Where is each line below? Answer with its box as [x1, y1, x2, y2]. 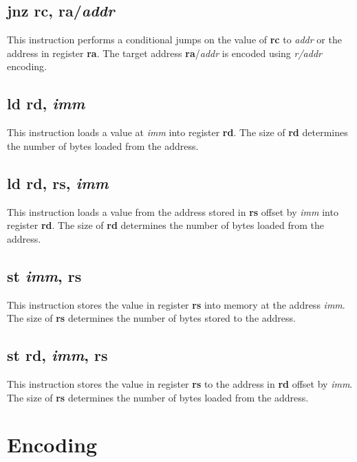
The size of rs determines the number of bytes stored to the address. [7, 311, 296, 325]
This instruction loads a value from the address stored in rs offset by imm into [7, 204, 338, 219]
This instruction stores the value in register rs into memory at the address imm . [7, 297, 345, 311]
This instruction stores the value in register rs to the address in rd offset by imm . [7, 376, 353, 390]
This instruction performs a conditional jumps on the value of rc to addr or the [7, 32, 342, 47]
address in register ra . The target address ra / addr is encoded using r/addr [7, 45, 322, 60]
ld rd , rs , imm [7, 172, 109, 193]
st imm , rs [7, 265, 82, 286]
